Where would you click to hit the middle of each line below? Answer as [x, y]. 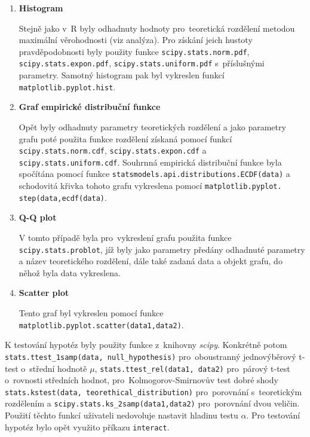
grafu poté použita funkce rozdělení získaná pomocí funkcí [125, 138]
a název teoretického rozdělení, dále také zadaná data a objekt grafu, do [151, 261]
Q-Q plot [38, 217]
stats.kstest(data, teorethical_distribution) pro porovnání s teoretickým [154, 391]
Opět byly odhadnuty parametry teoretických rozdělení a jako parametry [152, 126]
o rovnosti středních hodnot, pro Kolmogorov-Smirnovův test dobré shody [142, 380]
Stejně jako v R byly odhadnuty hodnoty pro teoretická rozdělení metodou [157, 28]
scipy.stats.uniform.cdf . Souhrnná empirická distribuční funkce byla [150, 162]
